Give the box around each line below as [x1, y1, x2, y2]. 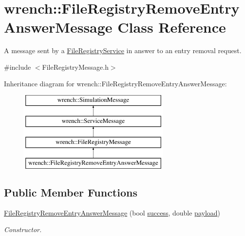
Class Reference [117, 17, 226, 37]
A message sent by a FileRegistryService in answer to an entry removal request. [4, 45, 242, 56]
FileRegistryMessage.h [42, 61, 109, 72]
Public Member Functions [4, 185, 137, 200]
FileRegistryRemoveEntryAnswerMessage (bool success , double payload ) [4, 208, 221, 218]
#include [4, 61, 31, 72]
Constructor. [4, 224, 42, 234]
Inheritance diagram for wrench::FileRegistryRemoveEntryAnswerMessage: [4, 78, 227, 88]
